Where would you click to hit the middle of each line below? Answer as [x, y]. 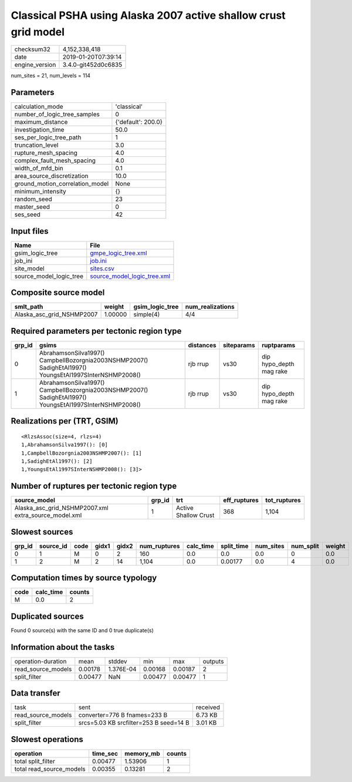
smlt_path [29, 307]
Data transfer [36, 693]
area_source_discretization [51, 176]
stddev [118, 661]
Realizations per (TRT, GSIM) [65, 421]
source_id [53, 546]
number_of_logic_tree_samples [57, 115]
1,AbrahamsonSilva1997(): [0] [65, 445]
